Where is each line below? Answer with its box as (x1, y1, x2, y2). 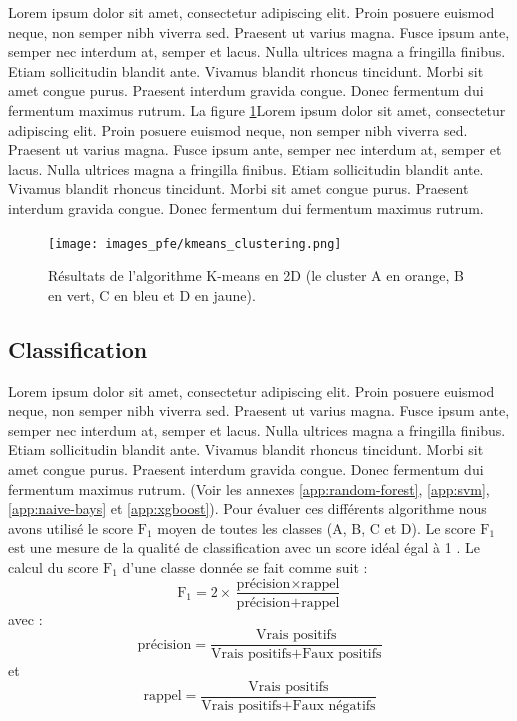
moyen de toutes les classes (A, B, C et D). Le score (157, 517, 476, 538)
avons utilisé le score (8, 517, 134, 538)
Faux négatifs (292, 698, 376, 713)
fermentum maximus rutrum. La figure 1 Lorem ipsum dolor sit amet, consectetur (8, 99, 506, 120)
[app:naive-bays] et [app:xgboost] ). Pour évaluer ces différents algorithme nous (8, 498, 487, 519)
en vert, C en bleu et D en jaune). (48, 284, 256, 305)
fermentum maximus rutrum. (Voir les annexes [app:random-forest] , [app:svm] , (8, 478, 490, 499)
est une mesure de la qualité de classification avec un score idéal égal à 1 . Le (8, 537, 480, 558)
